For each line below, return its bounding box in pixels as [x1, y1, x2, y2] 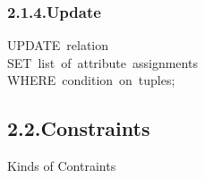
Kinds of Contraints [7, 157, 116, 175]
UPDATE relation [7, 36, 109, 55]
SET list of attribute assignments [7, 53, 198, 72]
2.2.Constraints [7, 114, 150, 142]
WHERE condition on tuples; [7, 71, 175, 89]
